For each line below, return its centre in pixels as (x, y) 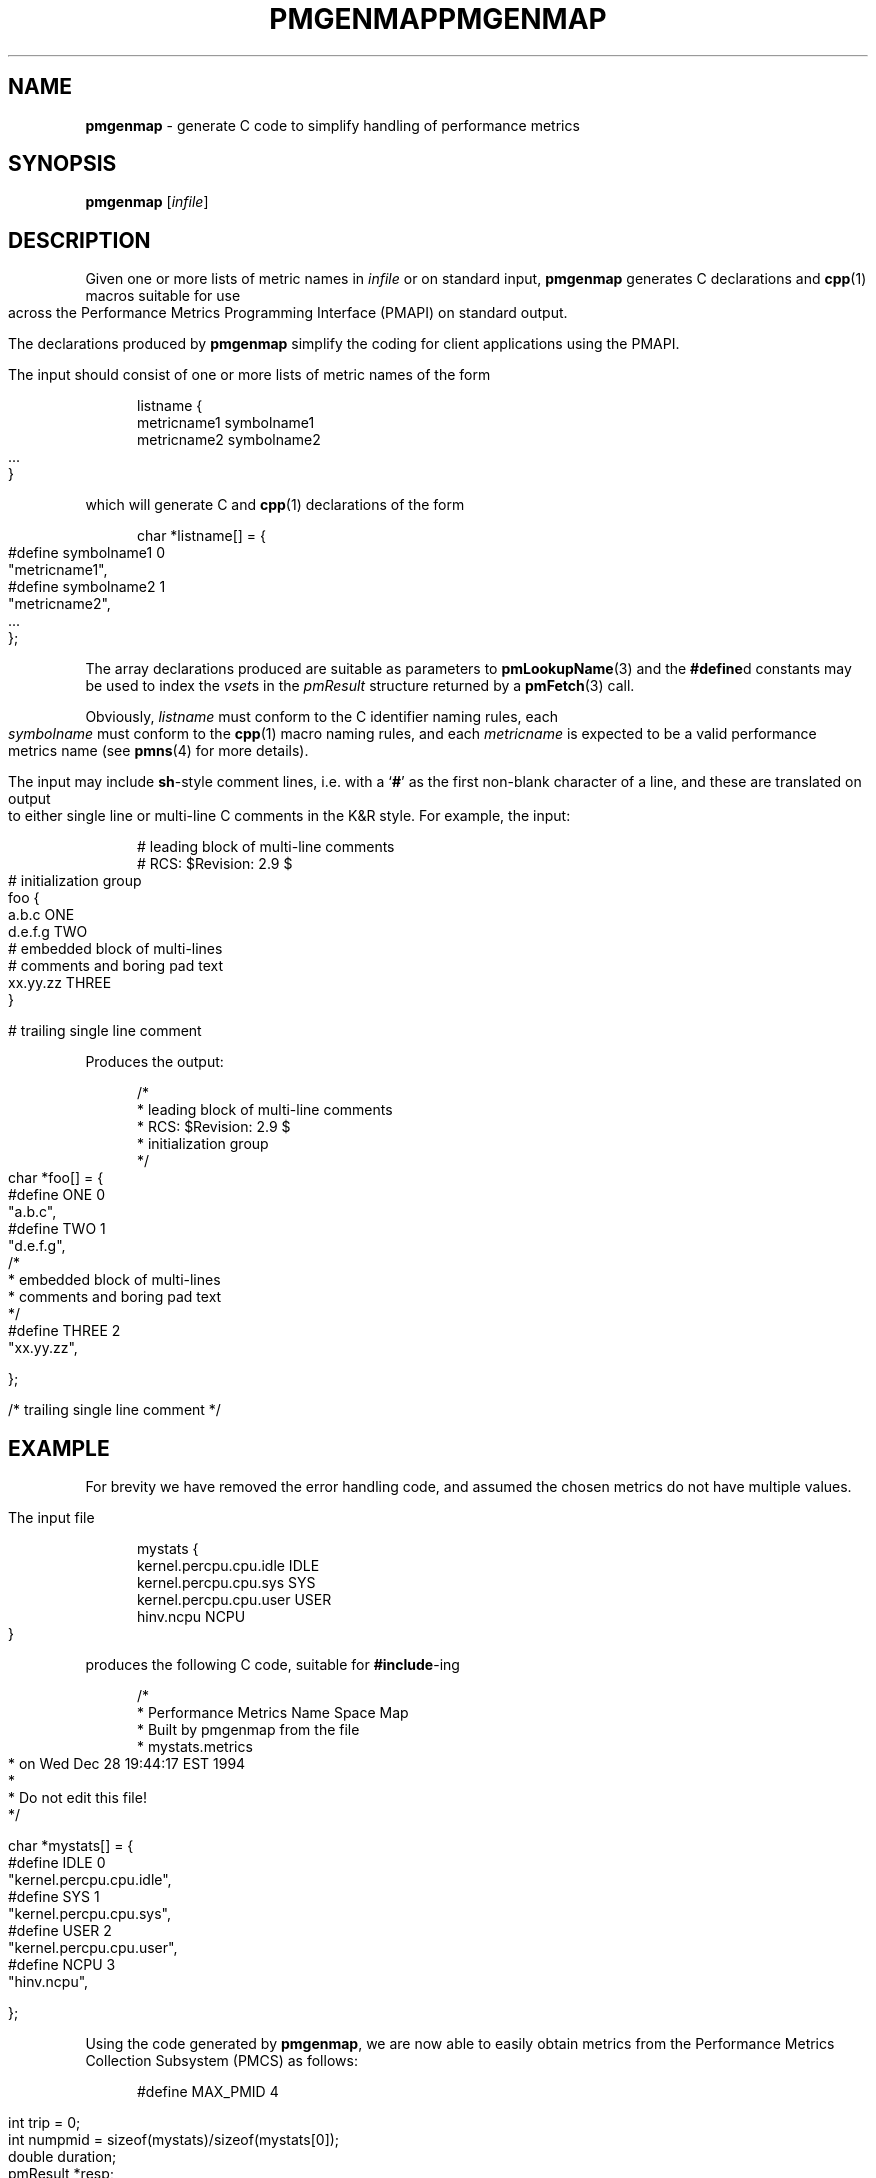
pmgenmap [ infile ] (147, 202)
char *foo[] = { (56, 1178)
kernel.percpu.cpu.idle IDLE (228, 1566)
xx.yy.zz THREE (60, 983)
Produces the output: (154, 1062)
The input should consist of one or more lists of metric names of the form (249, 375)
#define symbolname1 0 (86, 553)
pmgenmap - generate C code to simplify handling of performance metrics (332, 125)
